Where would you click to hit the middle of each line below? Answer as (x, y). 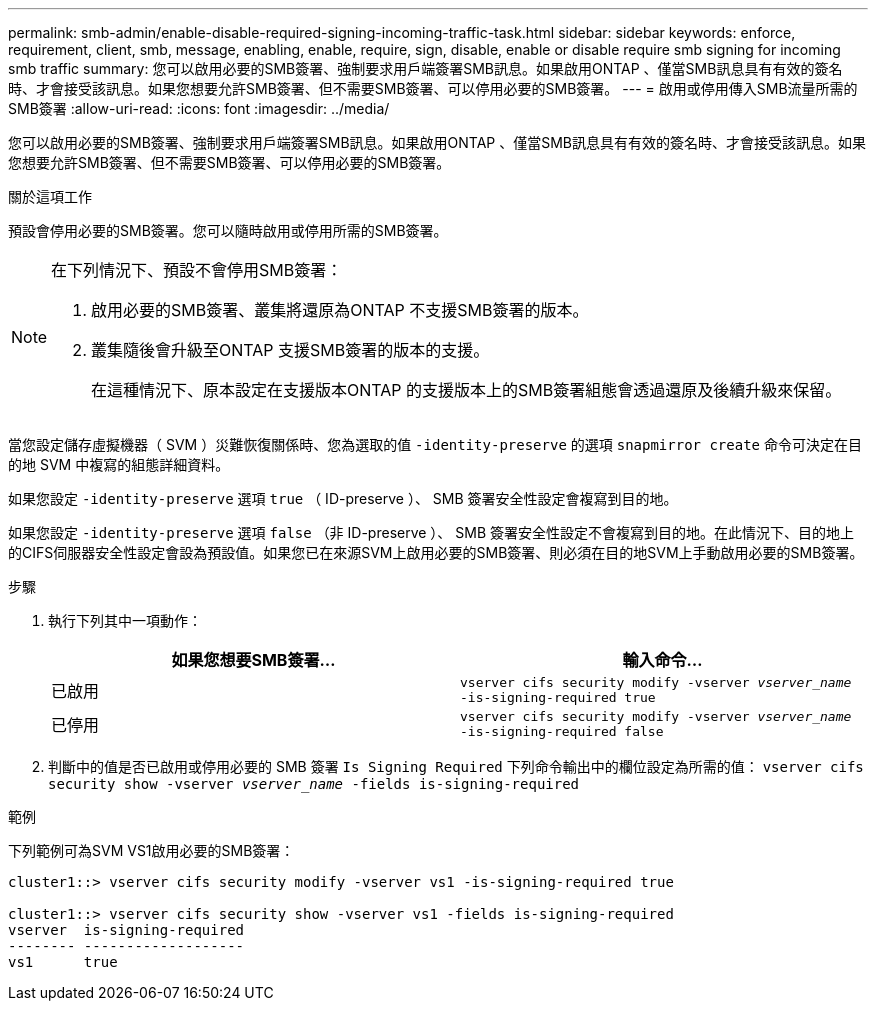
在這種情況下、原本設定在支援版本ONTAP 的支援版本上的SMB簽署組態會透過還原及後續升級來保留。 (466, 390)
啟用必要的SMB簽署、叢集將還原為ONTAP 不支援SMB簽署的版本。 (340, 310)
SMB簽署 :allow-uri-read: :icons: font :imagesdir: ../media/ (199, 108)
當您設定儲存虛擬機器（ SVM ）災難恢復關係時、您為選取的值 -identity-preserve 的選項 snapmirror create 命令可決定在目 (435, 444)
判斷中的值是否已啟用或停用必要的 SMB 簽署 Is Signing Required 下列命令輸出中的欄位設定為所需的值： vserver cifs (456, 766)
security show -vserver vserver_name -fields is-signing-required (314, 784)
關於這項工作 (50, 196)
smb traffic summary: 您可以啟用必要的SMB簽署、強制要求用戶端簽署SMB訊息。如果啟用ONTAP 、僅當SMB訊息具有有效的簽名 (425, 68)
